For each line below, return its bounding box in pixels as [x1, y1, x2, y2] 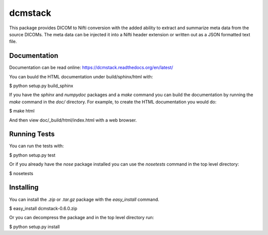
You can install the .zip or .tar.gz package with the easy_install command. [9, 196, 160, 202]
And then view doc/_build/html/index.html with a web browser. [9, 117, 137, 123]
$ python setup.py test [9, 152, 56, 158]
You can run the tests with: [9, 143, 64, 149]
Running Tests [9, 130, 55, 138]
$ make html [9, 108, 35, 114]
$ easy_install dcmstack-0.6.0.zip [9, 205, 77, 211]
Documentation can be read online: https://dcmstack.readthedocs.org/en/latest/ [9, 64, 173, 70]
